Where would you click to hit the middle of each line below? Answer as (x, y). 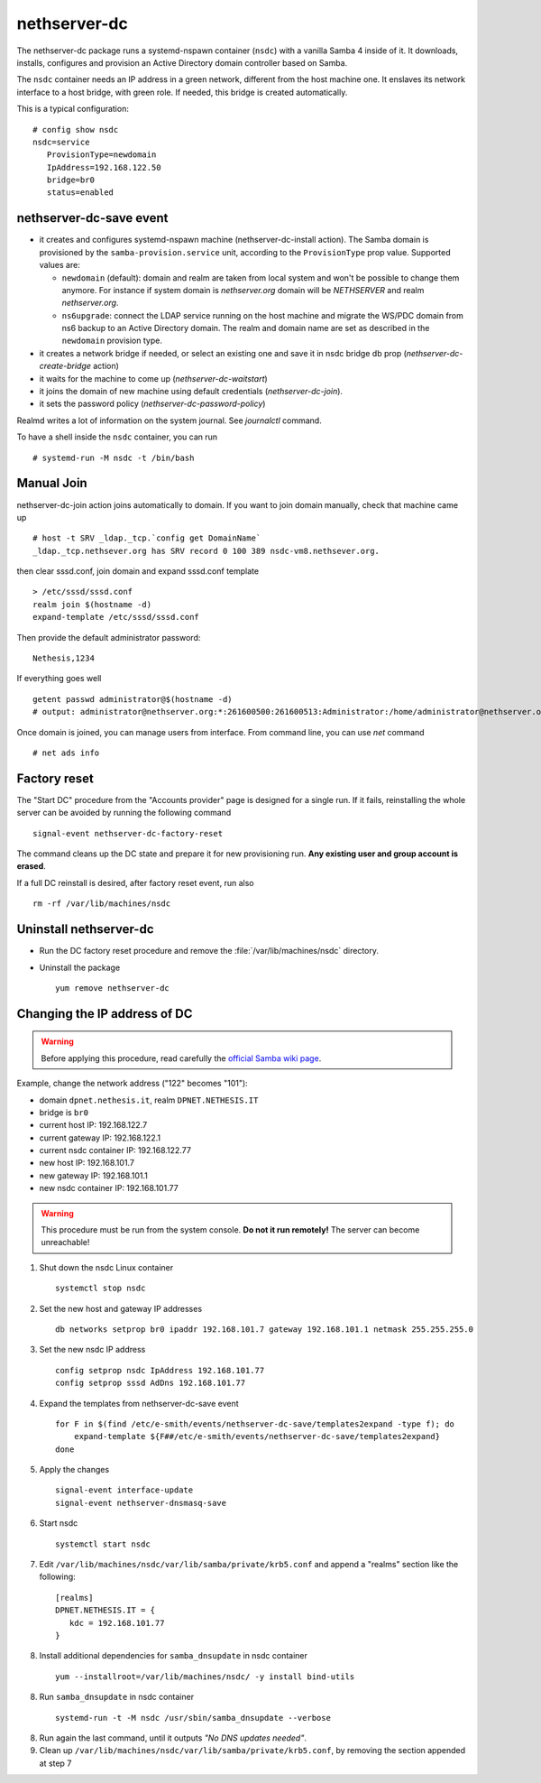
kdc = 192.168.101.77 (117, 1623)
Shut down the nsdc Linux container (106, 1267)
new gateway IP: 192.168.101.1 (93, 1175)
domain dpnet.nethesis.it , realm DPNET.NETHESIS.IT (149, 1100)
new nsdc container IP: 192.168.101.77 (109, 1188)
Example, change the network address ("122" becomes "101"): (132, 1084)
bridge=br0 (70, 180)
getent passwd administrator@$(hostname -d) (133, 699)
